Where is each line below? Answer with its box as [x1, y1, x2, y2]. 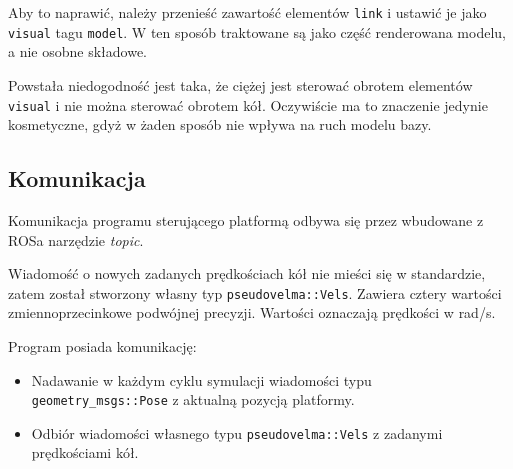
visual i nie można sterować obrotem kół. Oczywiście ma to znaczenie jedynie [8, 94, 488, 115]
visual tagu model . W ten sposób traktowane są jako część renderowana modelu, [8, 21, 506, 42]
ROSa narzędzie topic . [8, 229, 144, 250]
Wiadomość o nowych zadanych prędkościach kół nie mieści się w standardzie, [8, 263, 486, 284]
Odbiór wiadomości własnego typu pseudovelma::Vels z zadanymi [31, 422, 443, 443]
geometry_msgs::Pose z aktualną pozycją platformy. [31, 389, 355, 410]
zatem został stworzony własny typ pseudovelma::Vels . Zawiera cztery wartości [8, 282, 502, 303]
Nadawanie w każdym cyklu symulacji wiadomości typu [31, 369, 372, 390]
